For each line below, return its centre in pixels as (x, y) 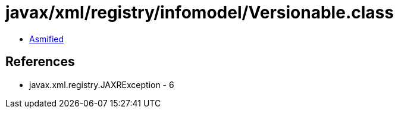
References (40, 62)
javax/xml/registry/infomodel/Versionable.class (200, 12)
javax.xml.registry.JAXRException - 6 (102, 84)
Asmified (47, 39)
